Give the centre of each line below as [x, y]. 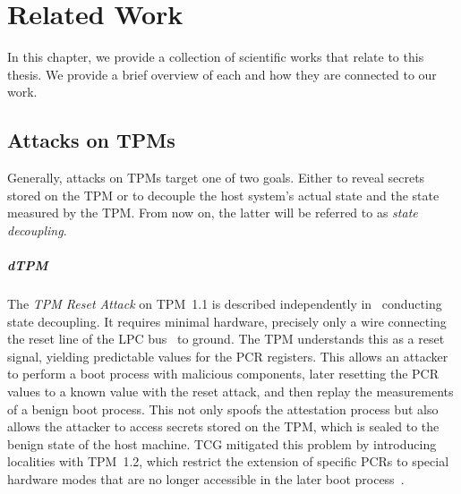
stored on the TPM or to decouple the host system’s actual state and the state [223, 195]
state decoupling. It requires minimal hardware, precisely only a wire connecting [227, 321]
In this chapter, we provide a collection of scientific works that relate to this [216, 57]
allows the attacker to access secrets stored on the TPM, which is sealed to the [223, 426]
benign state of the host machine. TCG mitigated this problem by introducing [222, 443]
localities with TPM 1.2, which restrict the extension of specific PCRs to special [228, 461]
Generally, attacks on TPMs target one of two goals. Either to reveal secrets [216, 178]
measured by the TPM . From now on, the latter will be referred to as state [213, 213]
